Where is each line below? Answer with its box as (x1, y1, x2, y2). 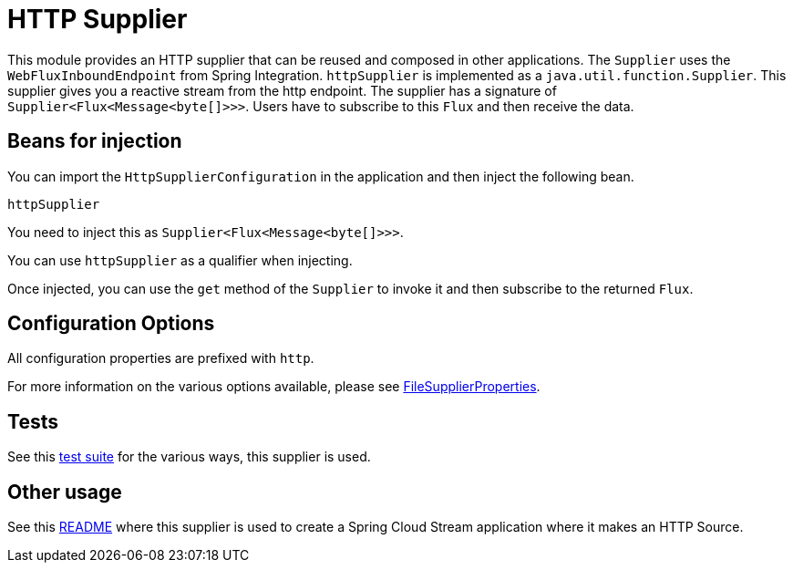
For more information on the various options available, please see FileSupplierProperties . (7, 378, 541, 395)
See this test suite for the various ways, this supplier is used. (7, 449, 371, 465)
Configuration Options (7, 312, 215, 336)
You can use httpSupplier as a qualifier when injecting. (7, 252, 353, 268)
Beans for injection (7, 130, 182, 153)
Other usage (7, 480, 122, 503)
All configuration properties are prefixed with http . (7, 350, 314, 367)
